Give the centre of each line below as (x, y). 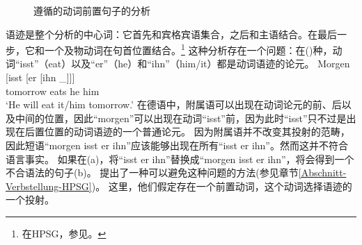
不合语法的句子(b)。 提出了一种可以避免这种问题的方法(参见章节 (152, 172)
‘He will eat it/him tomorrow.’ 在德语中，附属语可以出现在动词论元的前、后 (174, 104)
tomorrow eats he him (53, 91)
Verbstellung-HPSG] (49, 186)
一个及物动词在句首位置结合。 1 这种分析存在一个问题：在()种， (188, 49)
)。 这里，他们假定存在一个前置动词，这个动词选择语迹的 (222, 186)
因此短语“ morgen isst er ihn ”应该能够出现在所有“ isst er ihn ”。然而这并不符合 (177, 145)
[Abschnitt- (322, 172)
